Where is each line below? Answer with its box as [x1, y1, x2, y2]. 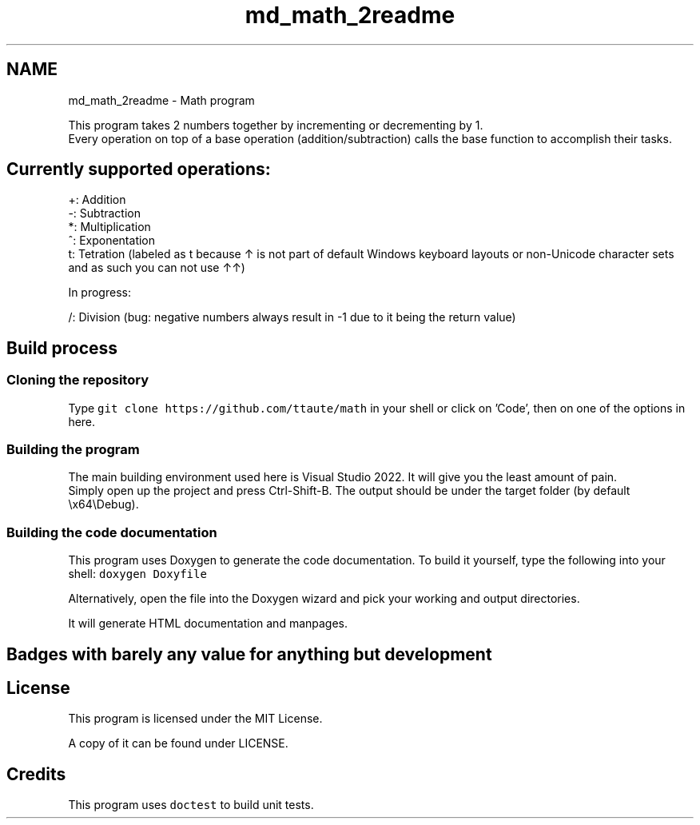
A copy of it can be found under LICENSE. [68, 736, 288, 751]
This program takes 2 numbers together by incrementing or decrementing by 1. [68, 118, 483, 132]
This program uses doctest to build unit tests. [68, 798, 314, 812]
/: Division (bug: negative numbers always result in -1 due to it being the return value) [68, 310, 516, 325]
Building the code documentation [6, 524, 217, 540]
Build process [6, 337, 118, 358]
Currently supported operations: [6, 159, 271, 180]
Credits [6, 763, 66, 784]
